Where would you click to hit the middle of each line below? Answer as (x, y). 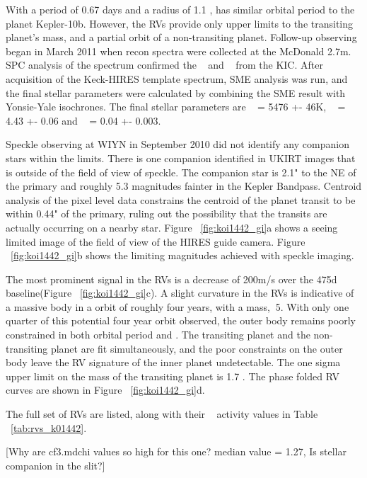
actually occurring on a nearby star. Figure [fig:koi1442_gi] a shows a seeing (172, 227)
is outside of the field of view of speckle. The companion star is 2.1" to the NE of (181, 172)
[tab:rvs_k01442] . (49, 427)
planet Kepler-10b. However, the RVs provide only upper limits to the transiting (180, 23)
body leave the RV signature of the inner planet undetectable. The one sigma (173, 362)
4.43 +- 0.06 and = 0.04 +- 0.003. (83, 120)
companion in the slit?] (56, 465)
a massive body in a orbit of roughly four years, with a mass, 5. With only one (177, 306)
